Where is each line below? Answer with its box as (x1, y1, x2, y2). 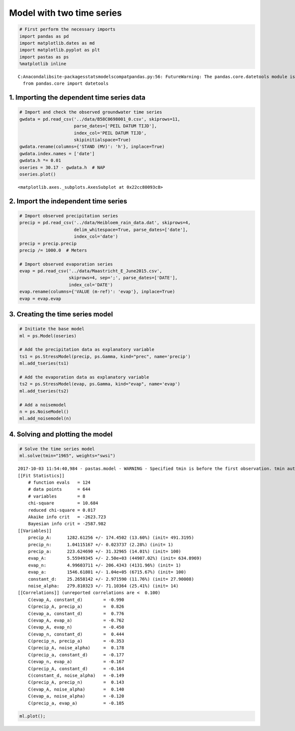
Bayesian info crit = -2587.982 (28, 521, 106, 527)
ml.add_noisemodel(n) (19, 416, 72, 421)
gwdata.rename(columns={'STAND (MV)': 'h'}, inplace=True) (19, 144, 165, 150)
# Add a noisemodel (19, 402, 66, 407)
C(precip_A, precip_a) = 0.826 (28, 604, 124, 609)
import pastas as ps (19, 54, 69, 60)
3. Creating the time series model (9, 310, 113, 319)
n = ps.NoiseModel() (19, 409, 69, 414)
